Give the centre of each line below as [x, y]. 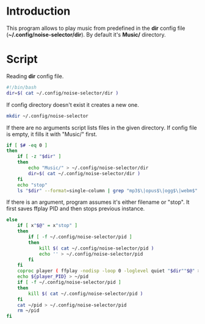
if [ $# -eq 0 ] [27, 145]
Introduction [38, 11]
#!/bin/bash [21, 87]
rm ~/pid [28, 311]
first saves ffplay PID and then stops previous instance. [76, 209]
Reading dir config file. [35, 76]
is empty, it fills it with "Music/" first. [52, 134]
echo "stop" [32, 185]
